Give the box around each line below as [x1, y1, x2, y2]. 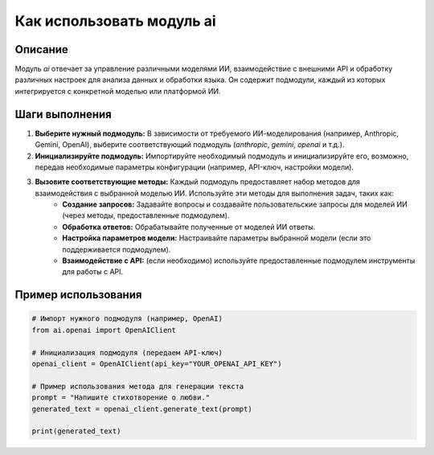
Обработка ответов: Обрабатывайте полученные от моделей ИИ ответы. [62, 222, 316, 232]
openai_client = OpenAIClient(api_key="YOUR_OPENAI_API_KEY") [31, 359, 282, 368]
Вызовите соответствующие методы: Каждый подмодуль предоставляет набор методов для [35, 177, 361, 187]
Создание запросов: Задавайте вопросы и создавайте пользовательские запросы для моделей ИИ [62, 199, 407, 209]
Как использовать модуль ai [14, 12, 216, 30]
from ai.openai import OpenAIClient [31, 326, 177, 334]
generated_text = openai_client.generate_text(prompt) [31, 404, 252, 413]
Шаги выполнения [14, 107, 112, 121]
